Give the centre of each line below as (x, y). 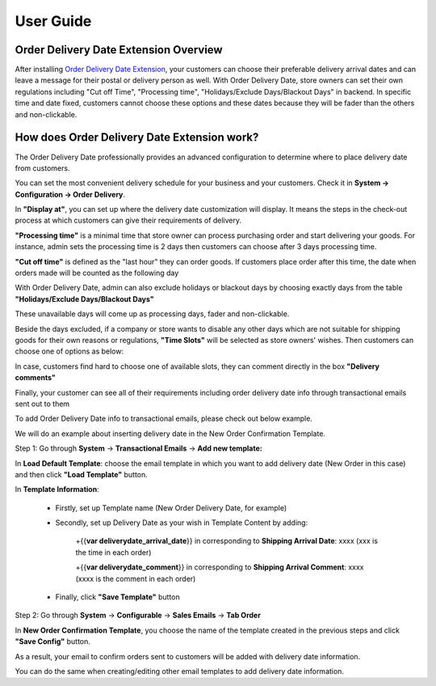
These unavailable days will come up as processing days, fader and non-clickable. (152, 314)
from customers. (42, 168)
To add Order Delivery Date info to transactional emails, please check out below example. (163, 419)
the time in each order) (113, 552)
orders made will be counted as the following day (97, 273)
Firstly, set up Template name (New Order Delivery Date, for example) (171, 508)
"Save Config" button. (52, 642)
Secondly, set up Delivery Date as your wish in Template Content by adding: (182, 523)
